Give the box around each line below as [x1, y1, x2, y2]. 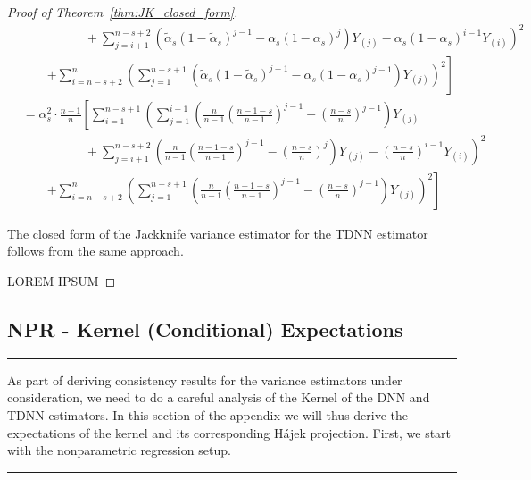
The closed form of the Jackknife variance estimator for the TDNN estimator [7, 223, 428, 242]
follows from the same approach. [7, 241, 184, 260]
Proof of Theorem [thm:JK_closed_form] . [7, 3, 238, 21]
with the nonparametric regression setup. [7, 441, 231, 459]
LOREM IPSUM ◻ [7, 271, 116, 290]
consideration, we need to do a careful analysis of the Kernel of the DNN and [7, 388, 430, 407]
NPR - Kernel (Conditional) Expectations [7, 315, 403, 342]
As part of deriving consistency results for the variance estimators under [7, 370, 402, 389]
